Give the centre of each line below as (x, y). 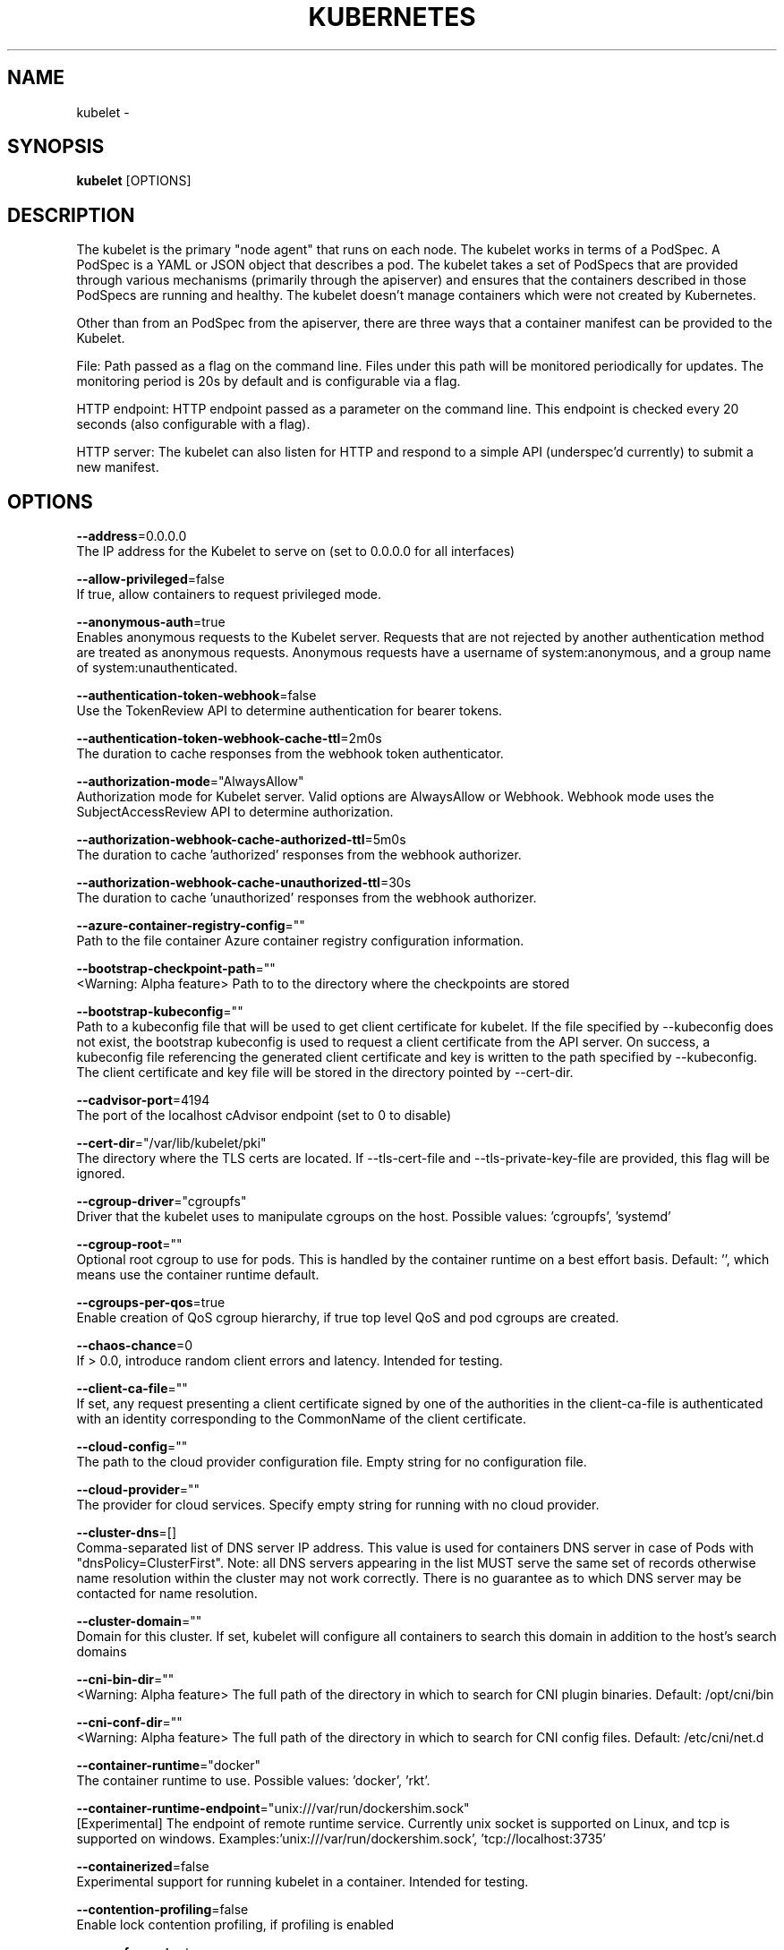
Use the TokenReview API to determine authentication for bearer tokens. (290, 711)
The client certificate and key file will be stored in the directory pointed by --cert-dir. (325, 1073)
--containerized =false (143, 1867)
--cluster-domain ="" (139, 1621)
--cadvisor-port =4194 (143, 1100)
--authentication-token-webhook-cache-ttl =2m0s (229, 739)
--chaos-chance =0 (135, 1346)
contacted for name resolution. (167, 1594)
